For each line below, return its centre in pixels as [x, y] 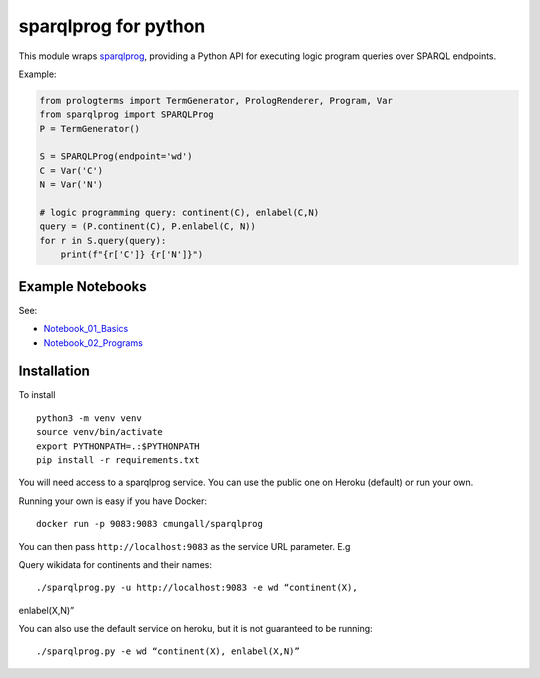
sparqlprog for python [112, 26]
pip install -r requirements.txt [118, 459]
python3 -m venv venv [89, 418]
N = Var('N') [71, 184]
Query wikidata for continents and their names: [115, 564]
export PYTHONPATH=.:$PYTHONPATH [118, 446]
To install [37, 395]
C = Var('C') [71, 170]
